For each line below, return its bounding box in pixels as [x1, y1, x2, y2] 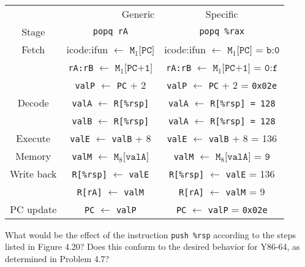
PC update [10, 201, 57, 216]
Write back [10, 166, 57, 181]
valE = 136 [225, 166, 275, 181]
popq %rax [199, 26, 245, 37]
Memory [15, 148, 51, 163]
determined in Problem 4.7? [5, 252, 110, 265]
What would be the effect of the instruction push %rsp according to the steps [5, 228, 296, 241]
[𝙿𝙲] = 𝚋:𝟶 [236, 45, 280, 55]
